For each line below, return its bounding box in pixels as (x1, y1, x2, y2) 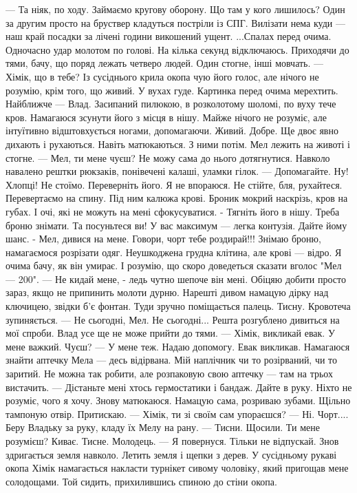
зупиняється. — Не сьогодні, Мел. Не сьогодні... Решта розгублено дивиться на (6, 312, 340, 326)
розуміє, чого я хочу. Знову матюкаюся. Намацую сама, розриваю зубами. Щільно (6, 393, 351, 408)
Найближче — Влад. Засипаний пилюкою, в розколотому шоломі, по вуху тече (6, 96, 336, 111)
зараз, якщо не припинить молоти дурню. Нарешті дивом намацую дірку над (6, 285, 329, 300)
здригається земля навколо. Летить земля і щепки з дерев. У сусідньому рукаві (6, 447, 337, 461)
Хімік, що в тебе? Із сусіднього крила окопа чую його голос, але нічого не (6, 69, 319, 83)
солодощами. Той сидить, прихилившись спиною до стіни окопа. (6, 474, 277, 488)
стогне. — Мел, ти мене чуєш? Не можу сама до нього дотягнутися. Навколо (6, 150, 330, 165)
